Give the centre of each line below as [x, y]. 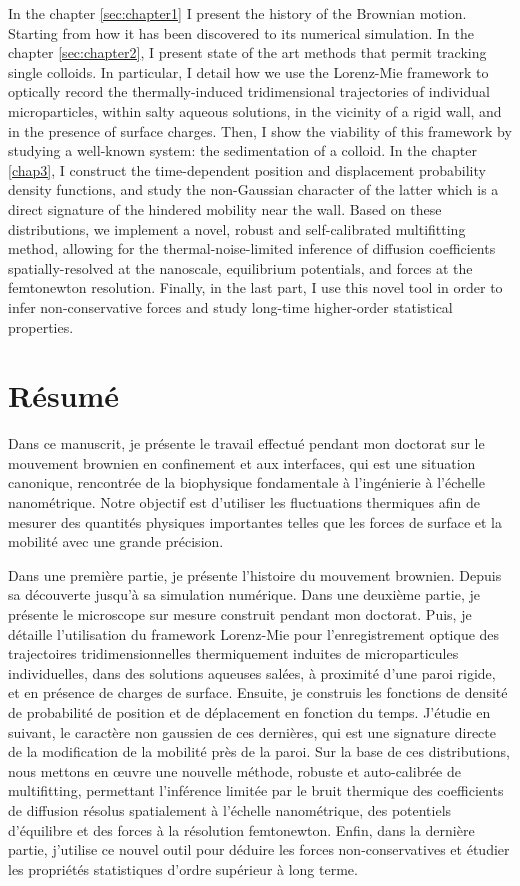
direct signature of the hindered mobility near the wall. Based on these [225, 208]
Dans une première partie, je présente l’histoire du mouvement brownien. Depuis [255, 574]
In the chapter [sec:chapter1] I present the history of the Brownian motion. [237, 13]
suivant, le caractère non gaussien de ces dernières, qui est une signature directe [252, 731]
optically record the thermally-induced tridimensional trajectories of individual [249, 91]
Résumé [64, 395]
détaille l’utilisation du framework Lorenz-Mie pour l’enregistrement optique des [254, 633]
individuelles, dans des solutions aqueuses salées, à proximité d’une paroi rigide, [252, 672]
